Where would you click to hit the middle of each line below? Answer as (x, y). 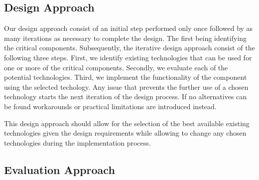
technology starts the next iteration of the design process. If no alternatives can (126, 96)
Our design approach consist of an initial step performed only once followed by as (129, 28)
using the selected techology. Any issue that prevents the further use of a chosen (126, 87)
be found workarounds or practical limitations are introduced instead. (110, 106)
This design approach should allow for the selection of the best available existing (127, 123)
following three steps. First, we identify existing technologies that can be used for (128, 57)
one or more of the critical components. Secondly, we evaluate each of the (116, 67)
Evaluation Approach (60, 169)
